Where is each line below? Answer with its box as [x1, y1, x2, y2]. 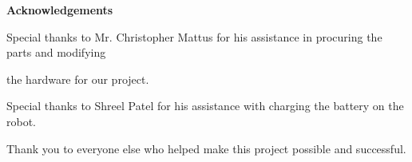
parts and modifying [6, 44, 106, 61]
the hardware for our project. [6, 70, 149, 87]
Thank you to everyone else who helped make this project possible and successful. [6, 140, 406, 156]
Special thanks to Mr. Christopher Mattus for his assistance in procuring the [6, 28, 382, 45]
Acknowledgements [6, 2, 113, 18]
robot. [6, 113, 37, 129]
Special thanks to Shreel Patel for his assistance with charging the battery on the [6, 97, 404, 114]
